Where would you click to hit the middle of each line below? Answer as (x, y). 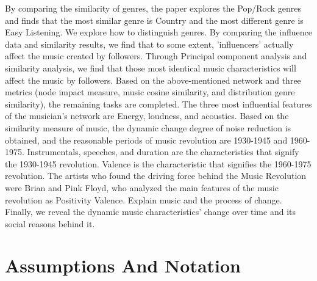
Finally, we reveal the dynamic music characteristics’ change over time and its (150, 212)
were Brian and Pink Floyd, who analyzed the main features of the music (142, 187)
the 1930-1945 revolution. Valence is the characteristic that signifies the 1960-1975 (158, 163)
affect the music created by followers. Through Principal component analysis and (156, 56)
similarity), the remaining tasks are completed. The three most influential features (158, 104)
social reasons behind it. (50, 223)
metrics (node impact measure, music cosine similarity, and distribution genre (150, 92)
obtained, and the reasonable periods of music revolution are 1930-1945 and (146, 140)
